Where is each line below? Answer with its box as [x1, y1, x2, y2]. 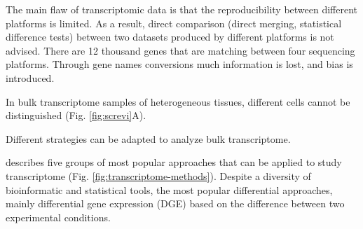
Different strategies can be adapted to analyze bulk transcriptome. [6, 131, 291, 146]
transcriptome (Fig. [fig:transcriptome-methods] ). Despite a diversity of [6, 168, 311, 183]
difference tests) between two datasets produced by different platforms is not [6, 29, 334, 44]
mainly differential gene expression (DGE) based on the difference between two [6, 196, 345, 211]
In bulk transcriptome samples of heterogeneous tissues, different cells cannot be [6, 94, 350, 109]
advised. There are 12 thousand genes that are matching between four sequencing [6, 43, 355, 57]
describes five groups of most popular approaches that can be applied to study [6, 155, 342, 169]
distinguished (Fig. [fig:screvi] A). [6, 108, 146, 123]
